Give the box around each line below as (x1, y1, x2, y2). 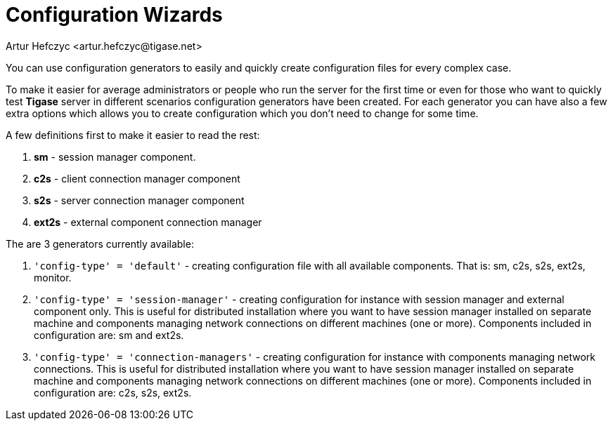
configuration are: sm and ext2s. (34, 328, 184, 341)
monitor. (34, 271, 72, 284)
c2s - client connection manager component (34, 172, 240, 185)
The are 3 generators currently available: (6, 237, 194, 250)
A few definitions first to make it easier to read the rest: (6, 128, 260, 141)
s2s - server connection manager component (34, 194, 245, 206)
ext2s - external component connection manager (34, 215, 262, 228)
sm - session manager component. (34, 150, 196, 163)
